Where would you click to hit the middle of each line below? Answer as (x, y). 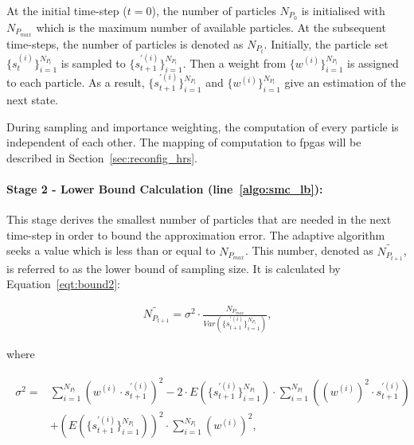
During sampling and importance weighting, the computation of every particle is (203, 126)
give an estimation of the (345, 82)
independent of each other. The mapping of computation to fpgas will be (184, 142)
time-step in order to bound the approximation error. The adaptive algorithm (196, 234)
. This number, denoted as (309, 250)
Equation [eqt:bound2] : (64, 284)
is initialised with (343, 10)
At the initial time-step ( (67, 10)
